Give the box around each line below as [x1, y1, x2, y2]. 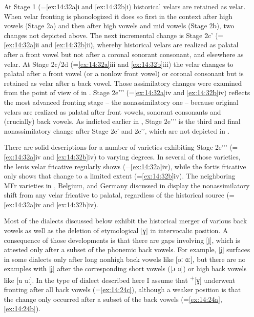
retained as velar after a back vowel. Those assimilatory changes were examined [4, 78, 242, 88]
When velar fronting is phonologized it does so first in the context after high [4, 11, 233, 21]
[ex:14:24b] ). [4, 303, 41, 314]
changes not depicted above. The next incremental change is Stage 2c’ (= [4, 30, 223, 40]
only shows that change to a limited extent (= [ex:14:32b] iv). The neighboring [4, 171, 235, 181]
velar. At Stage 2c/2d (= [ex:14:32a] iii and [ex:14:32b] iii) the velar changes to [4, 59, 233, 69]
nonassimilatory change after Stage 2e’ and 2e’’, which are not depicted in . [4, 125, 230, 136]
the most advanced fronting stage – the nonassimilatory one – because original [4, 97, 238, 107]
